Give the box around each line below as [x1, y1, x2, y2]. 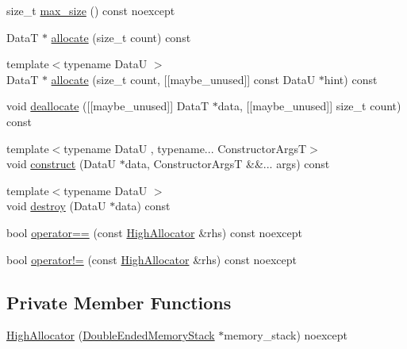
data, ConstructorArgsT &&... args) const [125, 155, 330, 172]
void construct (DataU [6, 155, 116, 172]
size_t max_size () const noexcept [6, 2, 175, 18]
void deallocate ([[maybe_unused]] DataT [6, 98, 209, 114]
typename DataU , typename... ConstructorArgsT [63, 140, 307, 156]
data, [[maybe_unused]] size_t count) [217, 98, 401, 114]
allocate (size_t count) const [51, 29, 191, 45]
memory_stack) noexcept [224, 327, 347, 343]
